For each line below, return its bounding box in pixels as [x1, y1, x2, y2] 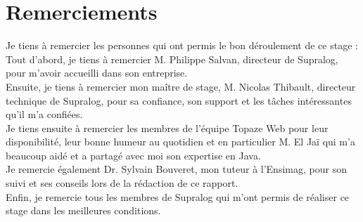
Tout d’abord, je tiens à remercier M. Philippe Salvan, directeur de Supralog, [6, 51, 338, 66]
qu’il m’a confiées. [6, 107, 83, 122]
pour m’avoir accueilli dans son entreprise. [6, 65, 188, 80]
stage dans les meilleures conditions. [6, 203, 161, 218]
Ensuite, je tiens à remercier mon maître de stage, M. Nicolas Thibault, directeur [6, 79, 356, 93]
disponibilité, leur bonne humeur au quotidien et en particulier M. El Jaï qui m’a [6, 134, 355, 149]
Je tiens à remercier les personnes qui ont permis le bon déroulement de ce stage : [6, 38, 358, 53]
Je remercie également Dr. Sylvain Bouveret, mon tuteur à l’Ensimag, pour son [6, 162, 347, 176]
